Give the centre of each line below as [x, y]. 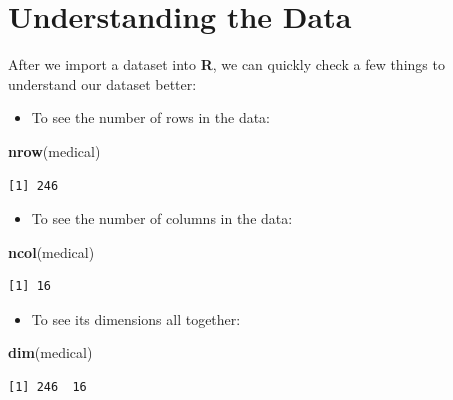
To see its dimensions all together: [136, 318]
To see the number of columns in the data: [162, 218]
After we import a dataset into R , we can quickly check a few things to [226, 64]
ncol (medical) [51, 251]
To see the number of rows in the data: [151, 117]
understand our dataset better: [102, 83]
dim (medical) [50, 352]
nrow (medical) [54, 150]
